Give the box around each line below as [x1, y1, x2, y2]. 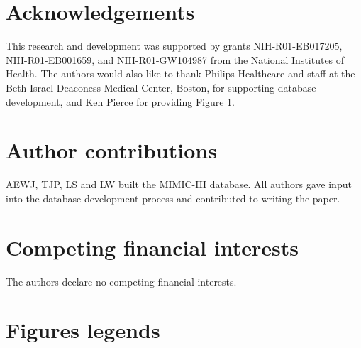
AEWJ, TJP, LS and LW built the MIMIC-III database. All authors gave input [6, 177, 352, 192]
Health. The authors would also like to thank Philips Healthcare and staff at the [6, 66, 355, 81]
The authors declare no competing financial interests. [6, 273, 237, 288]
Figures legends [6, 315, 160, 344]
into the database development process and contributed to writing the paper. [6, 190, 340, 205]
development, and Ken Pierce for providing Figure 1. [6, 94, 235, 109]
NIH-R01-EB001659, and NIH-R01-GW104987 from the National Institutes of [6, 52, 345, 67]
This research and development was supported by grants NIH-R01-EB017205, [6, 38, 343, 53]
